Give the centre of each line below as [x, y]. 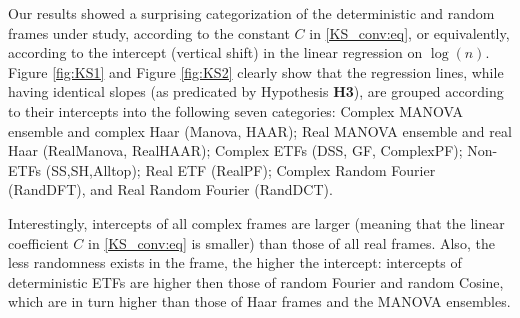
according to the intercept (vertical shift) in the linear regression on [215, 52]
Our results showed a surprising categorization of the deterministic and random [251, 13]
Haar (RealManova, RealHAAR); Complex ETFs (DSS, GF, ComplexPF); [235, 150]
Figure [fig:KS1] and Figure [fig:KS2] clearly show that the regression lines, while [256, 71]
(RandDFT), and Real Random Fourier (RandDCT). [170, 189]
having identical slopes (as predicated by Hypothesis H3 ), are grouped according [256, 91]
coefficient [38, 242]
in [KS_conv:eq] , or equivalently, [409, 32]
